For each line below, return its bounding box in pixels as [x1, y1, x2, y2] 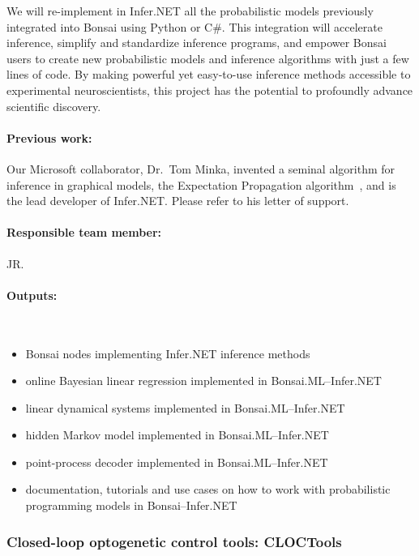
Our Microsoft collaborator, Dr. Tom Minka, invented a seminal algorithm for [6, 160, 395, 177]
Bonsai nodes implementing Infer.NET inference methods [25, 344, 310, 361]
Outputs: [6, 286, 58, 303]
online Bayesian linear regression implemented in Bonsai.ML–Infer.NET [25, 372, 382, 389]
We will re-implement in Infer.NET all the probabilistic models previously [6, 2, 374, 19]
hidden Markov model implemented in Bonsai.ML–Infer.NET [25, 426, 329, 443]
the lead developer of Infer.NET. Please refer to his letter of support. [6, 192, 349, 209]
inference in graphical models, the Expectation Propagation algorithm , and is [6, 176, 396, 193]
